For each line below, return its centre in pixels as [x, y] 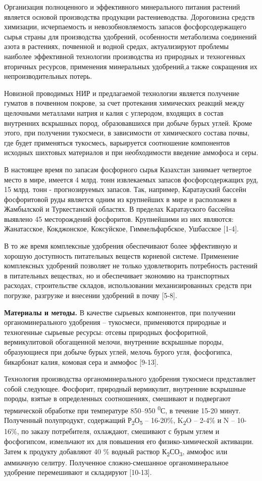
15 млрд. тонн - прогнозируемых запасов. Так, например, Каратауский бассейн [125, 189]
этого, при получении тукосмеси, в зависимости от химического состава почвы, [127, 133]
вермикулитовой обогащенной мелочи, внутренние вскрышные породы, [114, 342]
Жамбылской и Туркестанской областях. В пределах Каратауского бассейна [120, 209]
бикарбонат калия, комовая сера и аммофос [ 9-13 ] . [81, 362]
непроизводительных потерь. [48, 76]
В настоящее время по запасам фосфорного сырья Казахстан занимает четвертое [128, 169]
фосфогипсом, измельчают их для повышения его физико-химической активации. [129, 441]
